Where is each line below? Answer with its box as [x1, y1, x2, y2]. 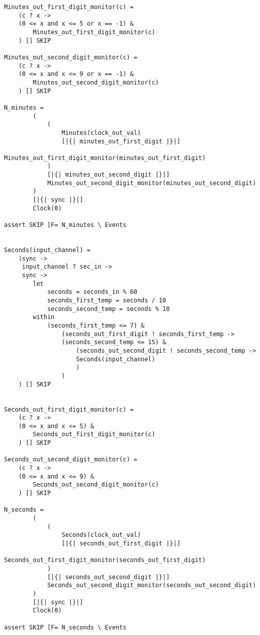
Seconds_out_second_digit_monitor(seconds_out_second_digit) [47, 582, 256, 589]
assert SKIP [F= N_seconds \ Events [4, 623, 127, 631]
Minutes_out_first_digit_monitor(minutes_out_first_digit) [4, 154, 206, 162]
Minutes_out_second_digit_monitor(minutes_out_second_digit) [47, 179, 256, 187]
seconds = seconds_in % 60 [47, 288, 137, 296]
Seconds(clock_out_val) [61, 531, 141, 539]
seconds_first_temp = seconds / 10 [47, 296, 166, 304]
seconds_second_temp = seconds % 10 [47, 305, 170, 312]
